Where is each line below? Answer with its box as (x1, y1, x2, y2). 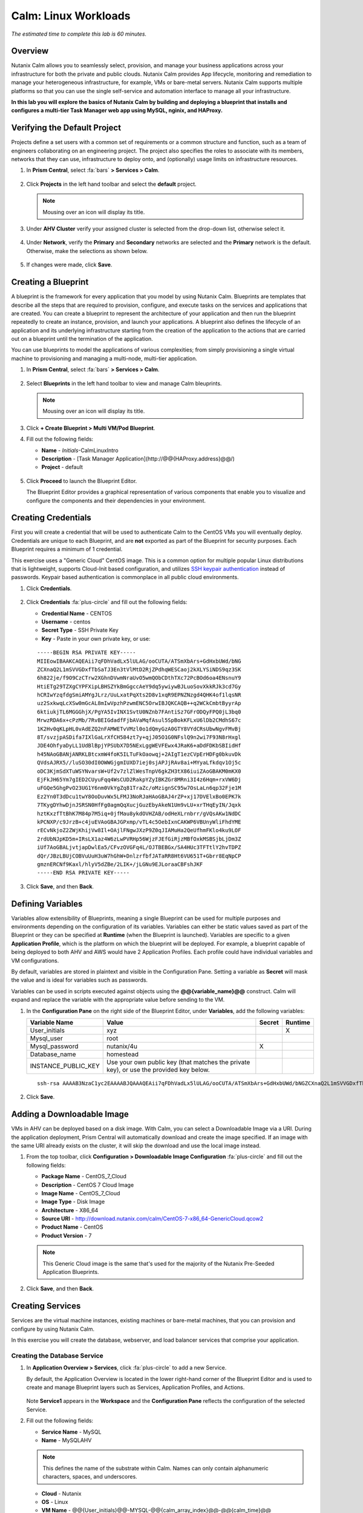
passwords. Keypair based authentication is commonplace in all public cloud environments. (11, 574, 239, 581)
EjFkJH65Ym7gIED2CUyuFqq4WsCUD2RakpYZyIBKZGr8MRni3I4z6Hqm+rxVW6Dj (37, 776, 241, 783)
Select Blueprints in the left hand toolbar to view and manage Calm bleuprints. (26, 379, 222, 387)
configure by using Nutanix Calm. (11, 1325, 95, 1333)
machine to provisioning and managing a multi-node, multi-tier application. (11, 355, 198, 362)
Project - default (41, 464, 83, 471)
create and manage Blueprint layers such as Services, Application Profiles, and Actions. (26, 1383, 245, 1391)
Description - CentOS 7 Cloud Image (41, 1181, 134, 1189)
